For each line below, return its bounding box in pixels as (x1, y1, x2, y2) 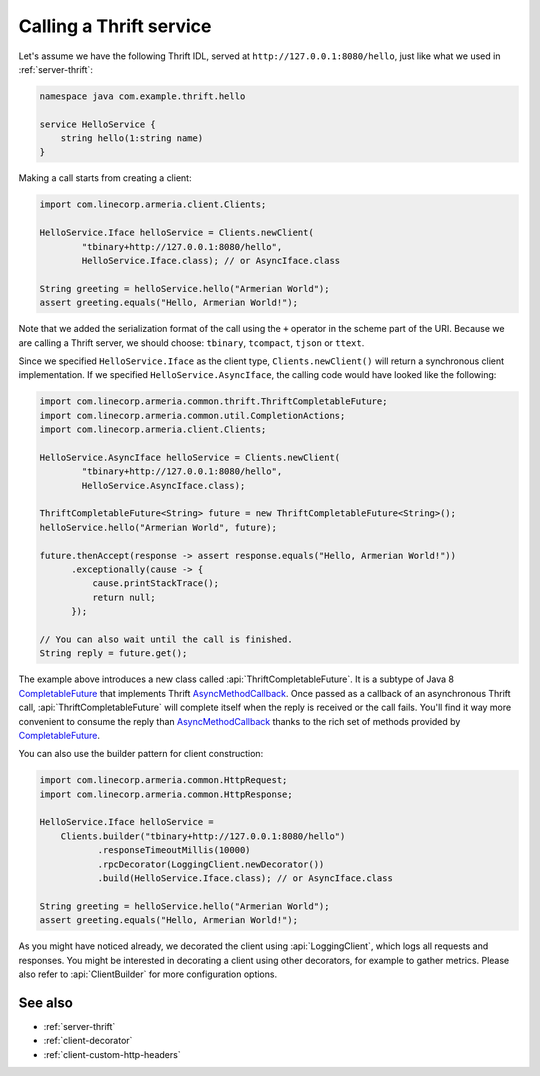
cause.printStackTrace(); (91, 578, 220, 589)
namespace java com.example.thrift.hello (39, 90, 246, 102)
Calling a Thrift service (18, 15, 212, 37)
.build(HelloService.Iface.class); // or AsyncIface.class (97, 873, 394, 884)
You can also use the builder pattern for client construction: (18, 748, 264, 760)
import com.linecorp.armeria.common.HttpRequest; (39, 775, 288, 786)
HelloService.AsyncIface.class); (81, 480, 246, 491)
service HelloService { (39, 118, 157, 130)
